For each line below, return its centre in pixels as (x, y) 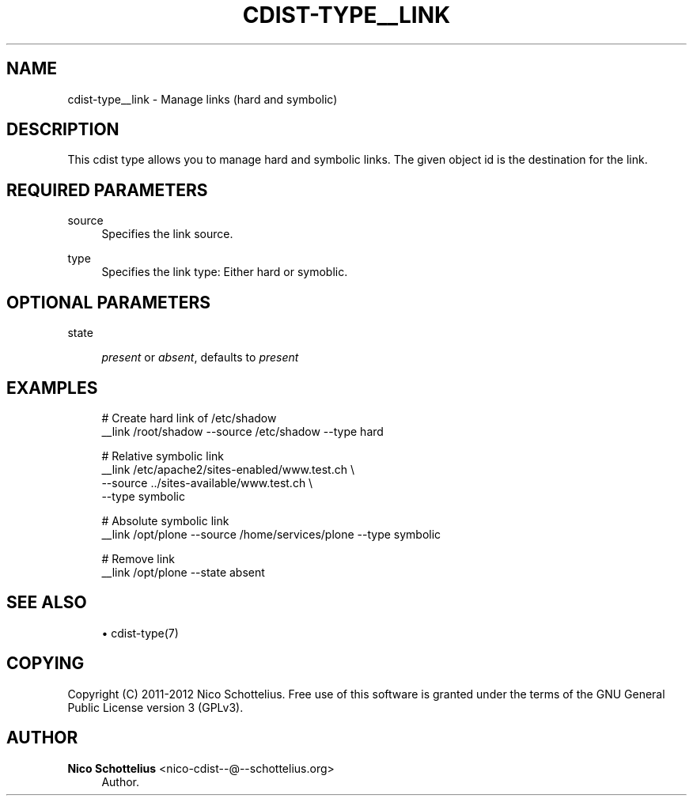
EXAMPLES (52, 388)
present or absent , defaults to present (200, 357)
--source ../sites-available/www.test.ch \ (207, 482)
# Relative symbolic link (163, 456)
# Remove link (138, 558)
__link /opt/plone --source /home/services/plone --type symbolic (271, 534)
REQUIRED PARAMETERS (107, 190)
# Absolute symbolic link (165, 520)
